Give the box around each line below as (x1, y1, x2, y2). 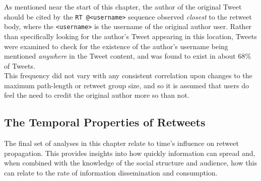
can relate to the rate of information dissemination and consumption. (4, 167, 218, 178)
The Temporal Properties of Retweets (4, 114, 206, 130)
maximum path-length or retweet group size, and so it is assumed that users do (4, 80, 249, 90)
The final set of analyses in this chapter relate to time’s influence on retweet (4, 138, 239, 148)
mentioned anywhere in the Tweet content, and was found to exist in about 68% (4, 51, 251, 61)
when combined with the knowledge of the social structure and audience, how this (4, 157, 257, 168)
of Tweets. (4, 60, 35, 71)
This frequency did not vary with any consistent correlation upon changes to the (4, 70, 252, 81)
